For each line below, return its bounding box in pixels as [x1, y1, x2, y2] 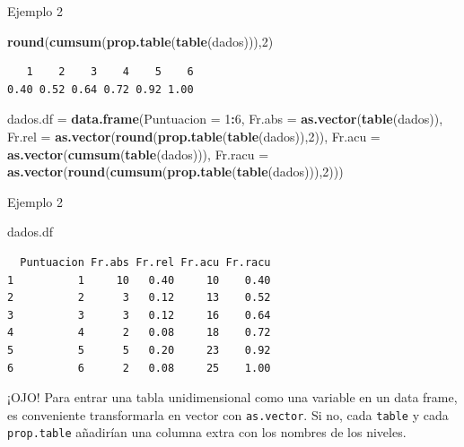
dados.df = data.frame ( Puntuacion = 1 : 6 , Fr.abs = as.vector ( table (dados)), [7, 109, 443, 128]
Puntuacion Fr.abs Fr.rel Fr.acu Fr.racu [20, 255, 271, 269]
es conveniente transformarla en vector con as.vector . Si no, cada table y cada [7, 405, 449, 424]
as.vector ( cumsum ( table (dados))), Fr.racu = [7, 144, 269, 163]
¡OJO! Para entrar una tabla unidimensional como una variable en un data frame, [7, 388, 458, 407]
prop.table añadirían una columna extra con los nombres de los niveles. [7, 423, 407, 442]
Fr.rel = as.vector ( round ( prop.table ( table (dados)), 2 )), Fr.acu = [7, 126, 381, 145]
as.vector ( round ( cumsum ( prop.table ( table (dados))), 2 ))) [7, 162, 344, 181]
